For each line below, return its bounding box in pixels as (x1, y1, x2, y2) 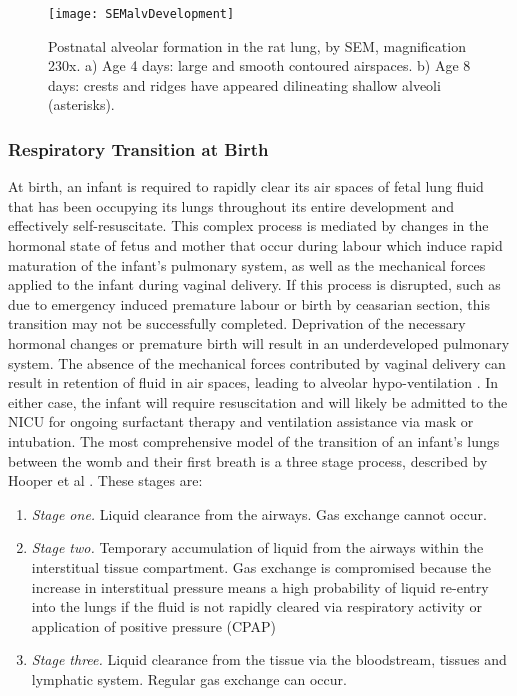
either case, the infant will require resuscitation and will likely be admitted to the (8, 391, 508, 412)
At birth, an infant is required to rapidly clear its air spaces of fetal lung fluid (8, 176, 484, 197)
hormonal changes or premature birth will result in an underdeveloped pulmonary (8, 333, 510, 353)
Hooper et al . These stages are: (8, 470, 203, 491)
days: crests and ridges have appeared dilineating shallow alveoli (48, 74, 441, 95)
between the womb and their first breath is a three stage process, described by (8, 450, 488, 471)
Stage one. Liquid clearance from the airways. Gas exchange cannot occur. (31, 503, 487, 524)
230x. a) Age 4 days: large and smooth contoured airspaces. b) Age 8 (48, 55, 471, 76)
